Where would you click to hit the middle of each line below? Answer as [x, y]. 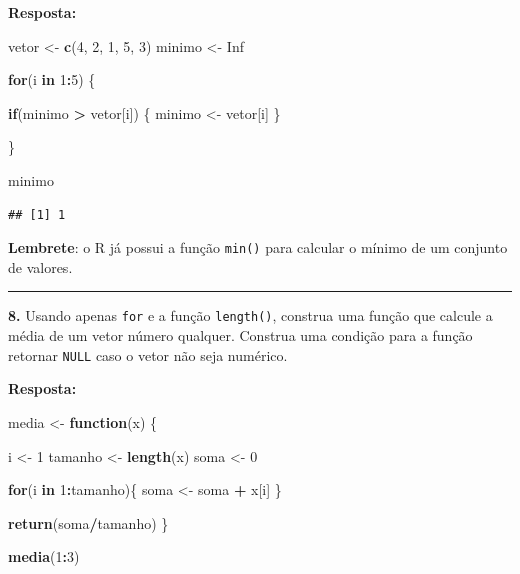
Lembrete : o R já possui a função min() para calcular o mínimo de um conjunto [258, 247]
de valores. [40, 266]
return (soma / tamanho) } [88, 522]
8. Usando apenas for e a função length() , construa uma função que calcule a [250, 315]
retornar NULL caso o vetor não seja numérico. [148, 354]
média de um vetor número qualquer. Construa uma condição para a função [240, 335]
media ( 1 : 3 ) [44, 556]
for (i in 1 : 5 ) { [52, 79]
